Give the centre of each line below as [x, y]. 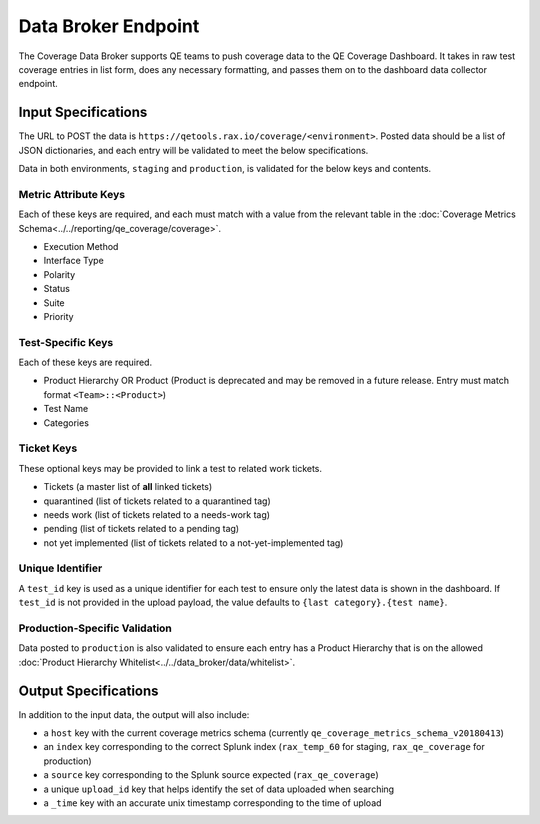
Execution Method [81, 246]
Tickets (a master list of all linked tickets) [128, 487]
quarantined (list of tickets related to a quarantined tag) [157, 501]
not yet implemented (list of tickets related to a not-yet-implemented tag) [193, 542]
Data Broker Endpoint [109, 26]
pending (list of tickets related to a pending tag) [141, 529]
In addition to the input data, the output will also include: [134, 714]
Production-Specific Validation [95, 628]
